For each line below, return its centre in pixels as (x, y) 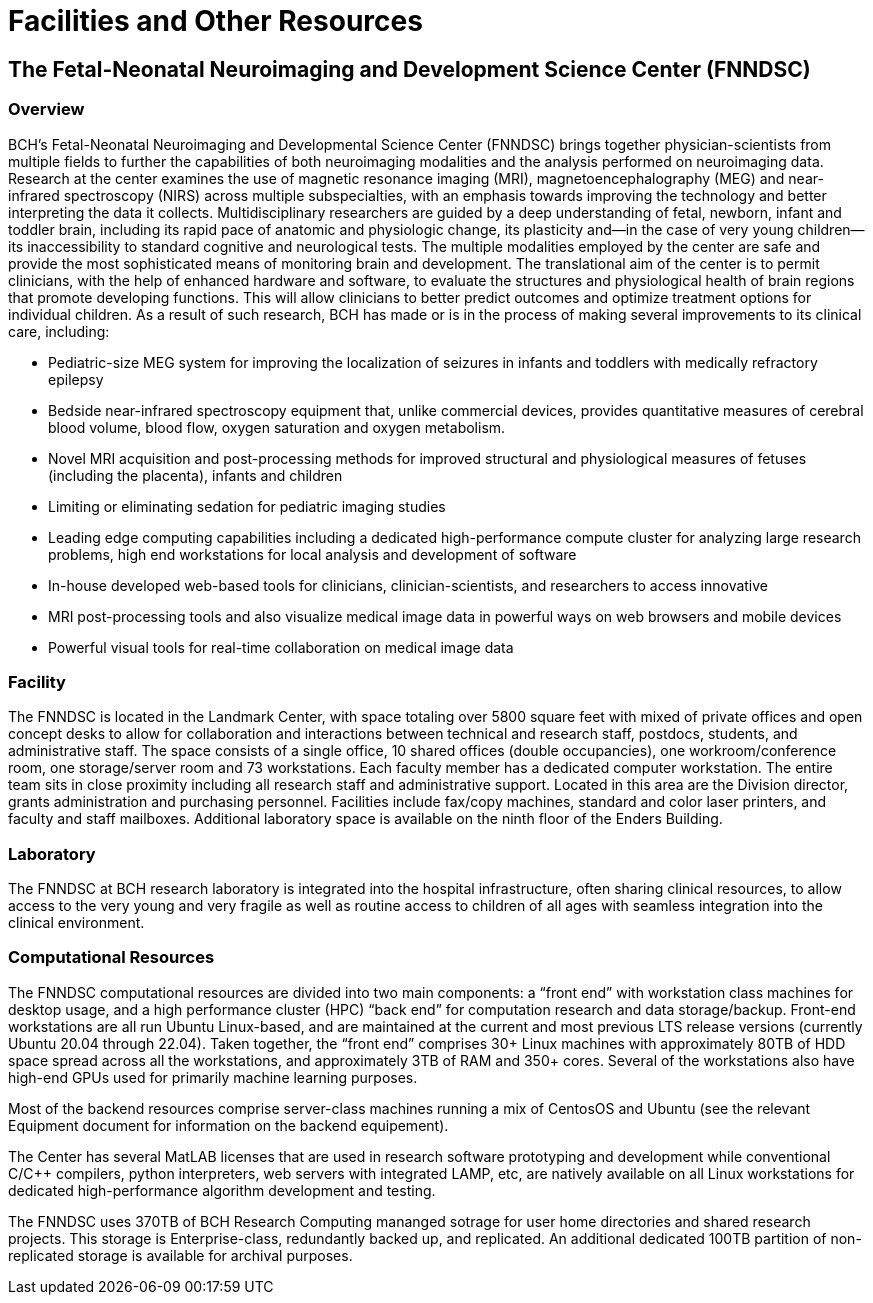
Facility (37, 681)
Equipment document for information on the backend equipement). (228, 1125)
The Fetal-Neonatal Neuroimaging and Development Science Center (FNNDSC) (409, 69)
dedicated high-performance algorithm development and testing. (222, 1190)
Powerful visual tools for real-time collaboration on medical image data (281, 647)
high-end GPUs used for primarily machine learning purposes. (213, 1077)
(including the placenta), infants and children (195, 475)
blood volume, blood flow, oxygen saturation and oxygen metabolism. (277, 427)
